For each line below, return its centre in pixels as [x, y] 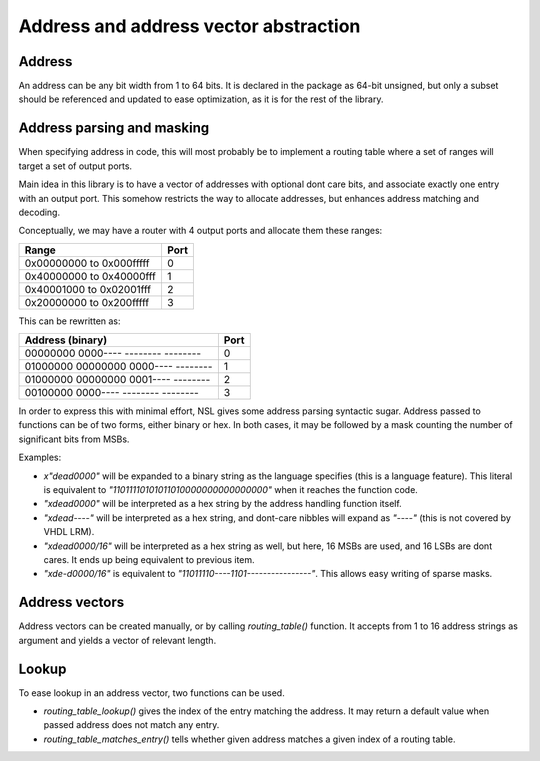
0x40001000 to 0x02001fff [88, 289]
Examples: [40, 457]
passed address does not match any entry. [131, 725]
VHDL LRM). [69, 532]
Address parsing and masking [114, 128]
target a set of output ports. [75, 166]
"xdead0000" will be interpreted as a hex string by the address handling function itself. [222, 504]
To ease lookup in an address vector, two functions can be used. [151, 692]
